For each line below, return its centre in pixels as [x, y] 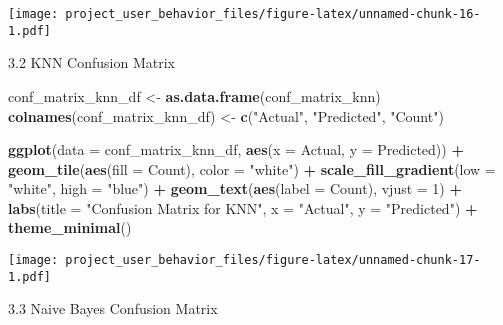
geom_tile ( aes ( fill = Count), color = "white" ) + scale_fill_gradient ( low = [252, 168]
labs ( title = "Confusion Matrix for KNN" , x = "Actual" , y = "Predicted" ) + [243, 207]
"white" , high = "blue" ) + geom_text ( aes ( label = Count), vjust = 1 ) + [235, 188]
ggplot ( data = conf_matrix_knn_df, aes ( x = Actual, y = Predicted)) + [236, 149]
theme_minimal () [70, 227]
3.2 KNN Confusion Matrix [91, 62]
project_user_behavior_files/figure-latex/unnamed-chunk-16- [273, 14]
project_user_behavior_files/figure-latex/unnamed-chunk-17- [273, 260]
